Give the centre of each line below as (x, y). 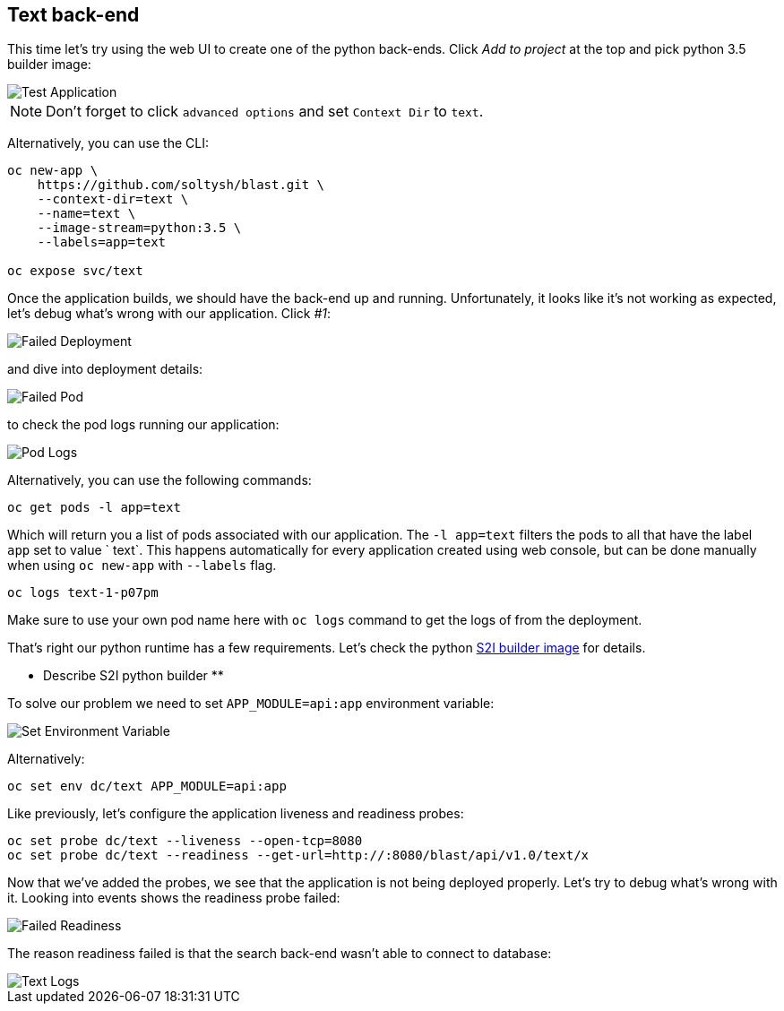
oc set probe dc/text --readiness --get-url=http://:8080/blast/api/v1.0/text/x (298, 855)
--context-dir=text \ (113, 199)
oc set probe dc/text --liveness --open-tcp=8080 (185, 841)
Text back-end (73, 15)
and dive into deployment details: (105, 369)
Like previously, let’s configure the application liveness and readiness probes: (236, 814)
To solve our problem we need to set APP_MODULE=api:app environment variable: (251, 704)
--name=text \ (86, 214)
